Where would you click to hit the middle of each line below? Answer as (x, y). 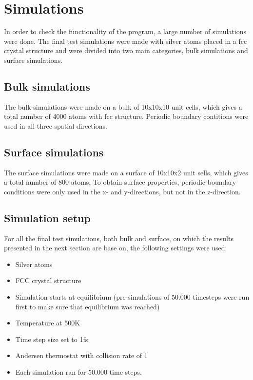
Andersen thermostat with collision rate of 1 (81, 355)
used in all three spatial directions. (56, 125)
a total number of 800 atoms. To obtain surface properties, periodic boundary (120, 182)
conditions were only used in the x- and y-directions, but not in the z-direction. (122, 191)
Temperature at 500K (48, 323)
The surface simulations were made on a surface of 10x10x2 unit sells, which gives (126, 172)
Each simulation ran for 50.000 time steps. (78, 372)
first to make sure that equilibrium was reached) (88, 306)
